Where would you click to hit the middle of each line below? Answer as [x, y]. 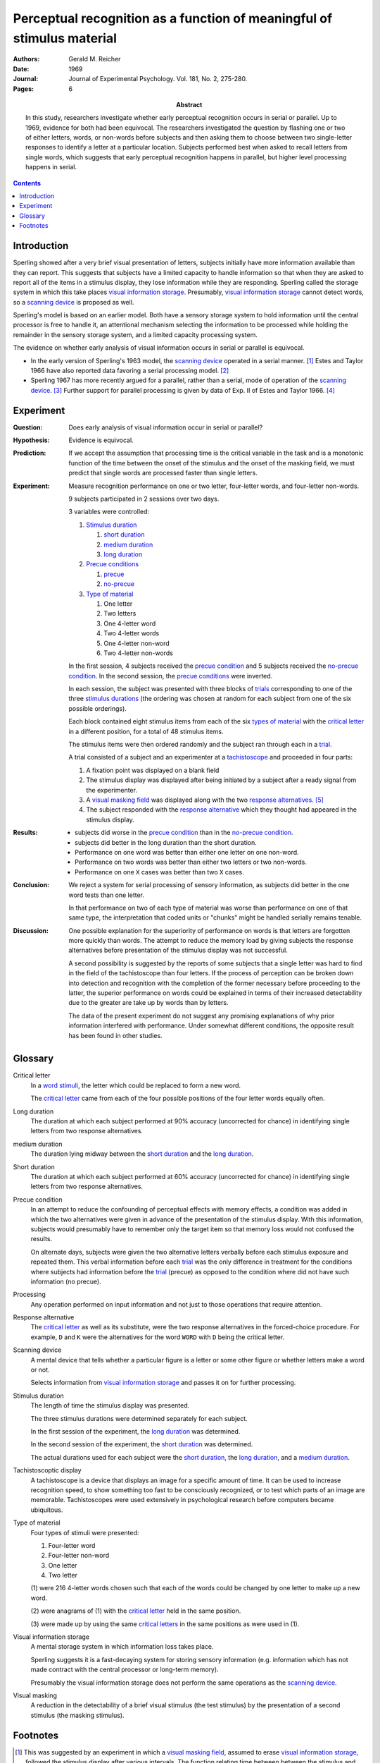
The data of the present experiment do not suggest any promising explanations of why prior [202, 1015]
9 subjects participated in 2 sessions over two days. [144, 499]
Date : [21, 69]
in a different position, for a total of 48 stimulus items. [146, 731]
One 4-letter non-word [137, 643]
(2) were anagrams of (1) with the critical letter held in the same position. [136, 1611]
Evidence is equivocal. [101, 440]
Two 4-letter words [132, 633]
